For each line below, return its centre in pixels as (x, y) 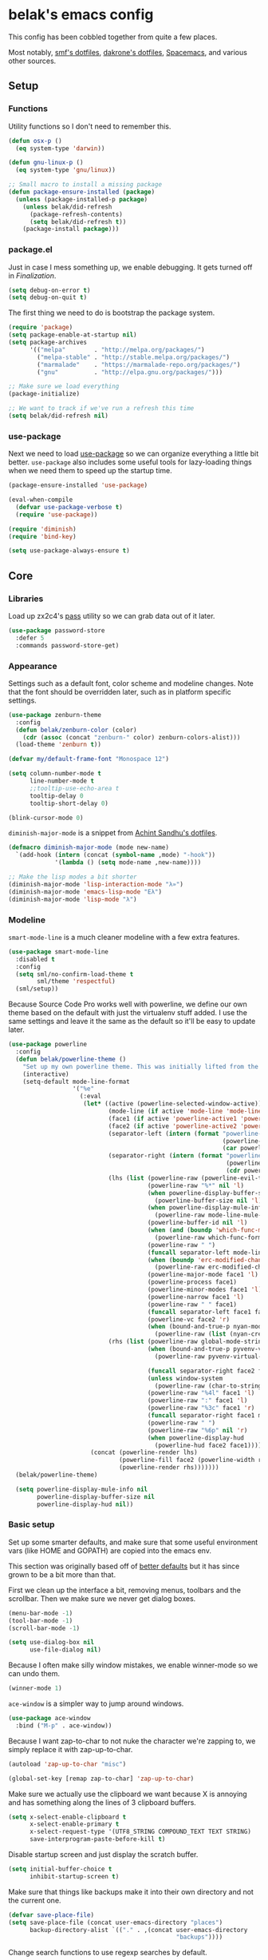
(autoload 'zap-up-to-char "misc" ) (67, 1764)
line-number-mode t (61, 781)
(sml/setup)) (37, 989)
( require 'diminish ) (43, 529)
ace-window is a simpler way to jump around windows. (96, 1703)
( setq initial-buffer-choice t (60, 1869)
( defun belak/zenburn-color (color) (76, 730)
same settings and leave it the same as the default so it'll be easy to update (132, 1022)
